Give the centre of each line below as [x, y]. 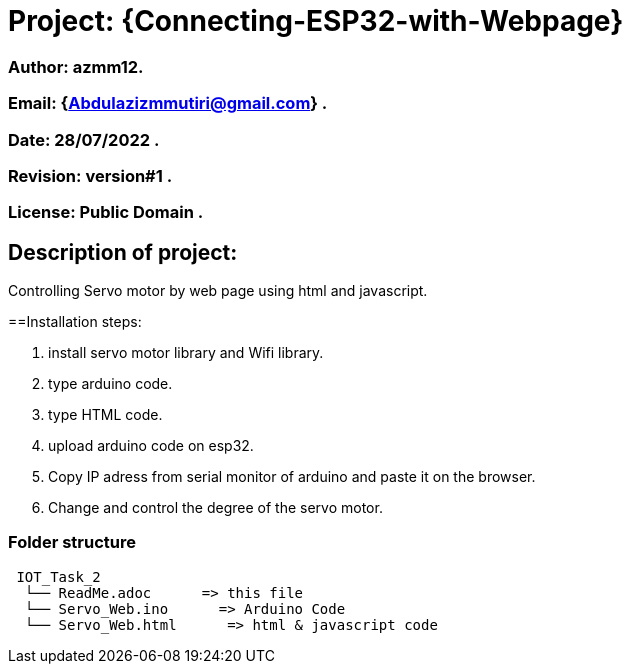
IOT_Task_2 [58, 576]
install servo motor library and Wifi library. [186, 353]
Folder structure [72, 542]
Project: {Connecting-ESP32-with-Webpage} [316, 21]
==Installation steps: [75, 322]
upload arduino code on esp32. [151, 446]
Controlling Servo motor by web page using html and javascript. [218, 291]
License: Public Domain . [106, 212]
